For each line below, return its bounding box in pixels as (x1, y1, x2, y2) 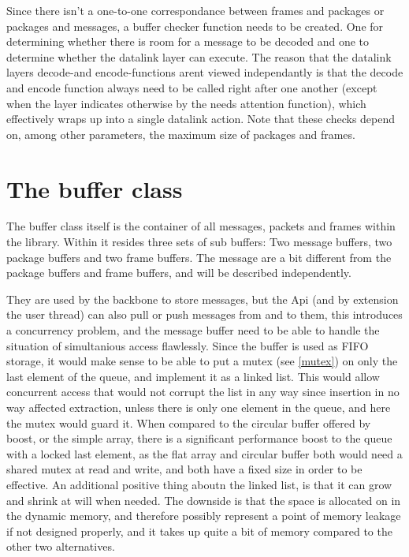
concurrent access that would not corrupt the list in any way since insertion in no (6, 383, 400, 400)
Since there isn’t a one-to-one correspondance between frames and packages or (6, 2, 385, 18)
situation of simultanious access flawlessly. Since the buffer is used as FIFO (6, 337, 369, 353)
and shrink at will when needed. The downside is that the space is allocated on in (6, 492, 401, 508)
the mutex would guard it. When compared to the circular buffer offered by (6, 414, 371, 431)
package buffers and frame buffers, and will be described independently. (6, 264, 351, 281)
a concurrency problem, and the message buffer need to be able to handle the (6, 322, 380, 338)
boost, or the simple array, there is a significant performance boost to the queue (6, 430, 392, 447)
